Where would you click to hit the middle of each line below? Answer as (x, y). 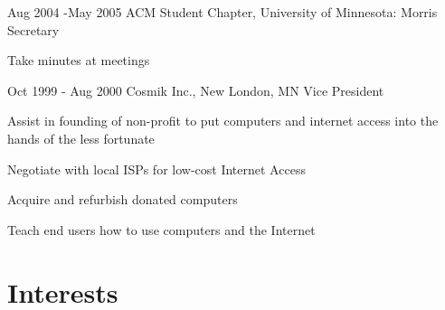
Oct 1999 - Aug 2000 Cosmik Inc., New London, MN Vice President (196, 90)
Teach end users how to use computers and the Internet (161, 229)
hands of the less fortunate (81, 138)
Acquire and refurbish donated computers (123, 199)
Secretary (33, 29)
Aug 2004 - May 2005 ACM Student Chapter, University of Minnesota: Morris (222, 12)
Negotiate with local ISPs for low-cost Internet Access (156, 169)
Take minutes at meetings (79, 60)
